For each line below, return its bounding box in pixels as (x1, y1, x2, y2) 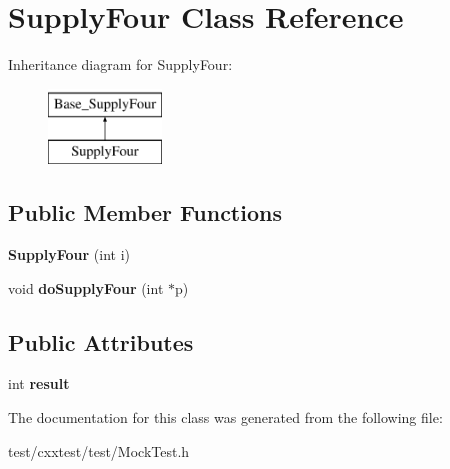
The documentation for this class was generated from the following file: (8, 407, 443, 428)
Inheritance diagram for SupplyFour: (8, 54, 233, 75)
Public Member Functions (8, 197, 282, 228)
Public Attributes (8, 326, 194, 357)
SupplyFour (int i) (8, 244, 131, 265)
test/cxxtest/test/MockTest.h (8, 440, 190, 461)
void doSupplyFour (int (8, 277, 164, 298)
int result (8, 373, 70, 394)
